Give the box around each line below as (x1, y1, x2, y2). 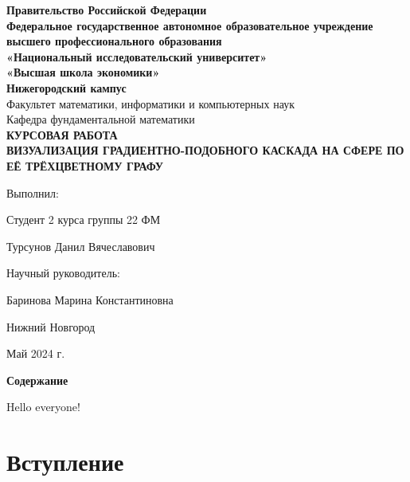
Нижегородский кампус (6, 79, 127, 96)
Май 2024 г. (6, 345, 65, 362)
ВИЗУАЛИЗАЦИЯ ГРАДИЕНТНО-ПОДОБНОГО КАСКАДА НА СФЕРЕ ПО (6, 142, 404, 159)
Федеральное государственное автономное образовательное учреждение (6, 17, 373, 33)
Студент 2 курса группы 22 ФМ (6, 211, 161, 228)
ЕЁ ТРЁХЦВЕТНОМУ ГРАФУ (6, 157, 164, 174)
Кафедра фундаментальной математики (6, 111, 195, 127)
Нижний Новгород (6, 318, 96, 335)
